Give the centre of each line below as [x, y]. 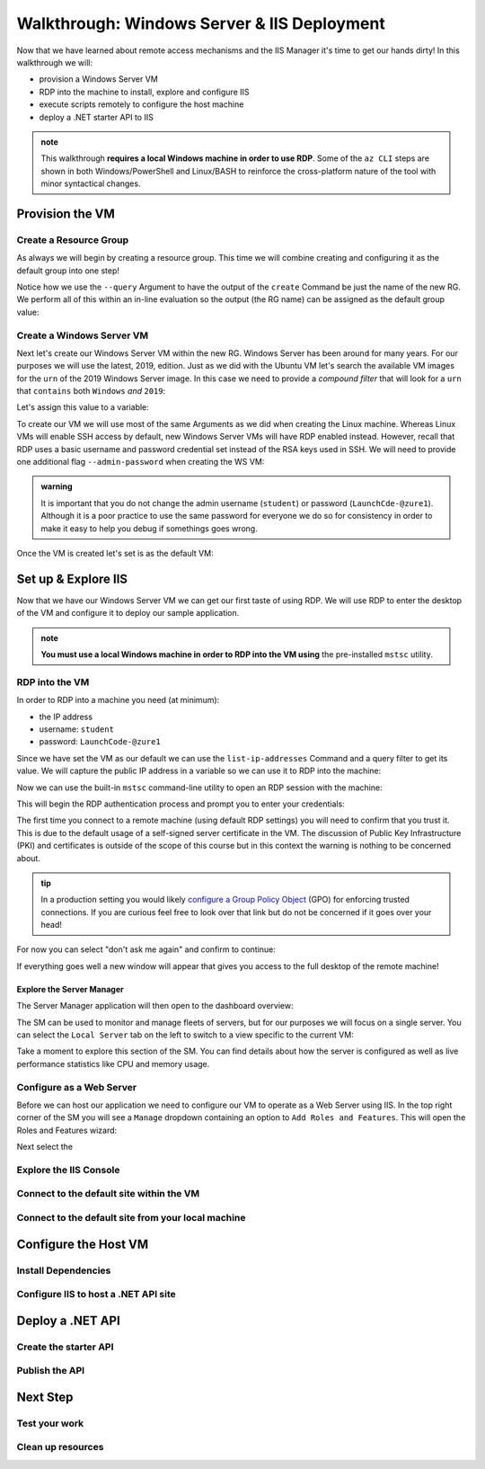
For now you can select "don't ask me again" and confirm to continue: [146, 949]
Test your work [50, 1423]
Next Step [45, 1397]
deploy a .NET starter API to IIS [97, 117]
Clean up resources [60, 1447]
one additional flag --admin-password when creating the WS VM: [141, 462]
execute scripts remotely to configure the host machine [141, 104]
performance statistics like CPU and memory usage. [113, 1064]
